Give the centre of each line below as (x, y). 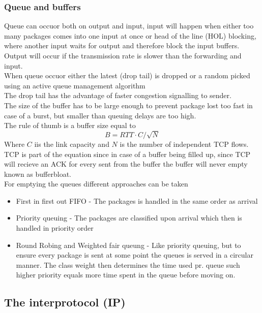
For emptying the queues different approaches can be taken (96, 184)
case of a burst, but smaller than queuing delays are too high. (100, 115)
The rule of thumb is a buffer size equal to (70, 125)
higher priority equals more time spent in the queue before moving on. (126, 275)
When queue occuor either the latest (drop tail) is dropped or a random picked (127, 75)
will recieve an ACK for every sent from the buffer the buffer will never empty (126, 164)
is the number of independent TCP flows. (184, 144)
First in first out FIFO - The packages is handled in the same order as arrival (137, 200)
